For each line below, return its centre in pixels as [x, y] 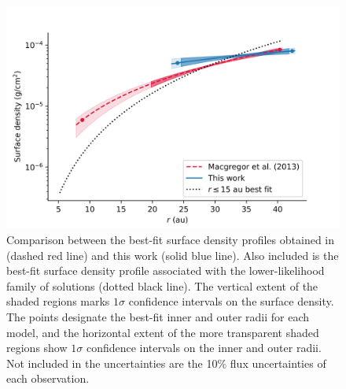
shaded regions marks [58, 301]
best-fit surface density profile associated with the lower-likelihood [166, 270]
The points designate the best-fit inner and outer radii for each [158, 316]
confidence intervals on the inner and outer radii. [204, 348]
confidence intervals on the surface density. [231, 301]
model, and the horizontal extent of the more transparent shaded [163, 332]
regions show [37, 348]
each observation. [48, 378]
